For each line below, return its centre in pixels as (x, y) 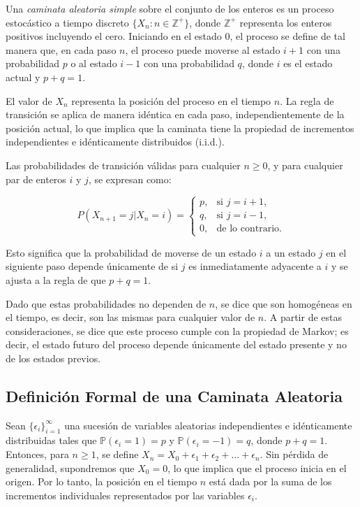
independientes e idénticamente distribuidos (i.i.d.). (115, 142)
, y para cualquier (305, 165)
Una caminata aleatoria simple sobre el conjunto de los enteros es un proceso (170, 8)
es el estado (308, 63)
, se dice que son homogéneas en (284, 303)
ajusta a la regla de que (56, 279)
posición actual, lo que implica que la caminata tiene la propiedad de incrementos (180, 128)
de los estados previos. (53, 358)
